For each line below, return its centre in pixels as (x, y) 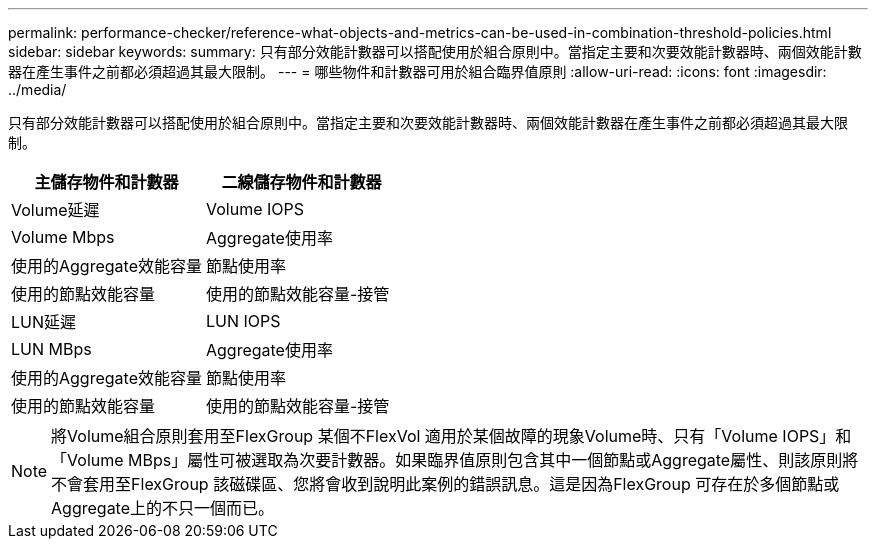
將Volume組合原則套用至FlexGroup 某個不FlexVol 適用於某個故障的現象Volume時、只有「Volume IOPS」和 (451, 436)
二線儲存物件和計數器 (301, 182)
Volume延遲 (55, 210)
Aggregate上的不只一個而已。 (163, 508)
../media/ (37, 89)
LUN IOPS (243, 321)
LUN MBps (51, 349)
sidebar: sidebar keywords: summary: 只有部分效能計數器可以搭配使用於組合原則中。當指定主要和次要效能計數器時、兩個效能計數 (435, 51)
